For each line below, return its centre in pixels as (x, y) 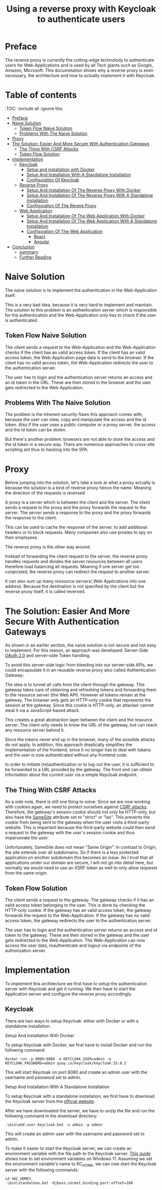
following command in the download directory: (51, 1116)
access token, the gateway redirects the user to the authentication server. (79, 920)
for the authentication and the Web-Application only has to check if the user (81, 315)
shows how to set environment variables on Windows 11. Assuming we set (79, 1158)
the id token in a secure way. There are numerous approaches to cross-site (80, 445)
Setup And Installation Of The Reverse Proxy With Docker (84, 190)
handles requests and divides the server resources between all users (74, 562)
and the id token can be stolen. (36, 430)
